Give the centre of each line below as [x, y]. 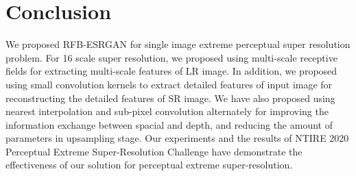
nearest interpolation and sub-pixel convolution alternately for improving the [167, 111]
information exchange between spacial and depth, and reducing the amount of [169, 124]
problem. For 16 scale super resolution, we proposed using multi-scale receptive [171, 57]
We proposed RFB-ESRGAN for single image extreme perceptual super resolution [178, 44]
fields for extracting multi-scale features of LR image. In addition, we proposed [171, 71]
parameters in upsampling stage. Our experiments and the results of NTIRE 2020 [177, 138]
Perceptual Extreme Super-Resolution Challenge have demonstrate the [154, 151]
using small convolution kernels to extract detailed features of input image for [169, 84]
